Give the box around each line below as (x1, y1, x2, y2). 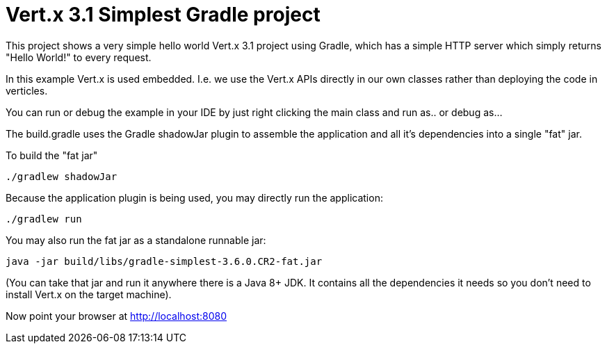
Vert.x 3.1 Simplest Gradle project (6, 3, 321, 26)
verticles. (6, 84, 48, 97)
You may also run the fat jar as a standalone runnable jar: (6, 234, 266, 246)
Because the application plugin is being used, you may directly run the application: (6, 191, 383, 204)
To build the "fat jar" (6, 149, 98, 161)
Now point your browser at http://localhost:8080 (6, 309, 227, 322)
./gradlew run (6, 213, 82, 225)
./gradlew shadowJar (6, 170, 118, 182)
